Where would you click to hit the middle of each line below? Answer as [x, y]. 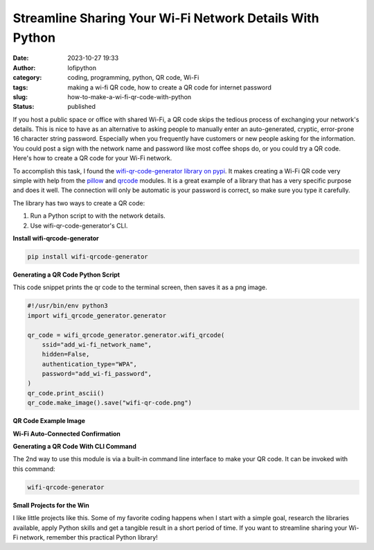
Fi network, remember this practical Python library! [86, 537]
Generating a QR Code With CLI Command [74, 446]
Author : [24, 68]
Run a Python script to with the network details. [98, 216]
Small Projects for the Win [51, 505]
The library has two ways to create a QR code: [79, 203]
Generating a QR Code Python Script [66, 275]
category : [27, 78]
